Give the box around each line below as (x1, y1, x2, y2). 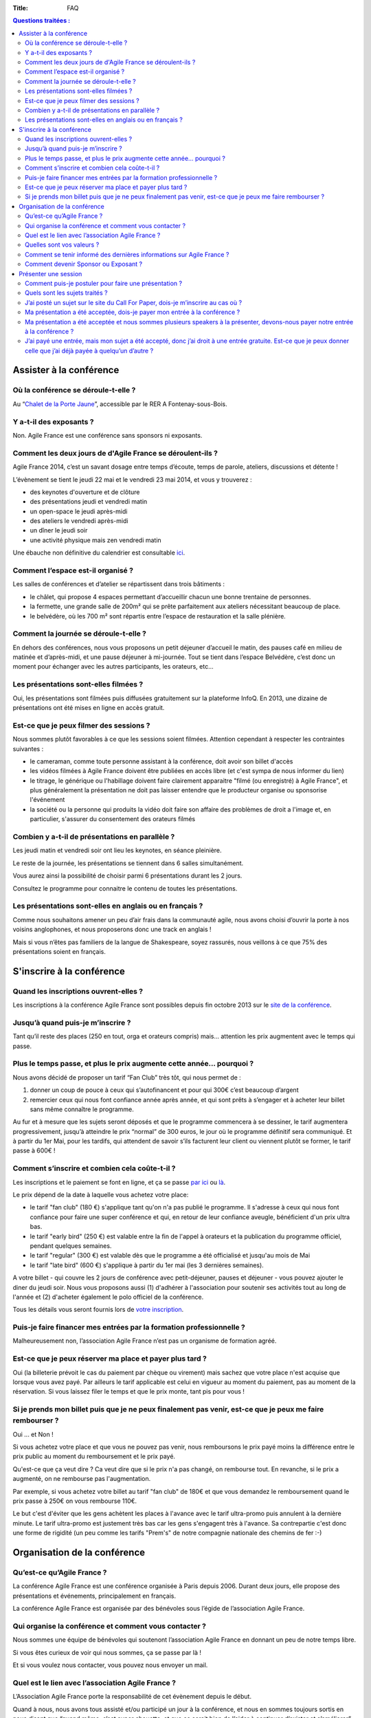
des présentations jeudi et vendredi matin (30, 498, 148, 506)
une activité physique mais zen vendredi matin (30, 536, 161, 544)
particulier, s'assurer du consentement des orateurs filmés (30, 815, 196, 823)
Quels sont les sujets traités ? (25, 289, 108, 297)
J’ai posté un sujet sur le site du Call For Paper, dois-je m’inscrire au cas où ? (25, 298, 243, 306)
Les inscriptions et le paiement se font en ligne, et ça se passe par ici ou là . (12, 1178, 226, 1186)
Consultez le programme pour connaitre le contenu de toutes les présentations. (12, 884, 238, 893)
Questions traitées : (12, 16, 71, 25)
